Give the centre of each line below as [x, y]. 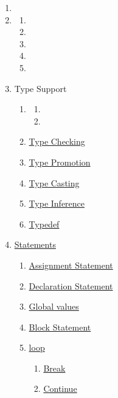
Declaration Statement [71, 285]
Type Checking [57, 141]
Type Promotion [60, 162]
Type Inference [57, 203]
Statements [35, 244]
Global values [54, 306]
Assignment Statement [71, 265]
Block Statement [60, 327]
